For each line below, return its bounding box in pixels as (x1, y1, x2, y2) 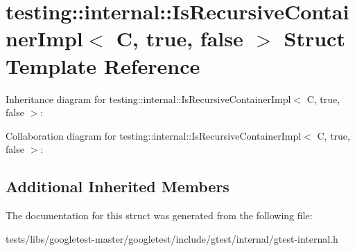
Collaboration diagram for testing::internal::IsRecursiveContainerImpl (6, 128, 302, 142)
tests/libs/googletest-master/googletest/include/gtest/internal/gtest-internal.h (6, 231, 338, 245)
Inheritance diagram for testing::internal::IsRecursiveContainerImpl (6, 91, 291, 106)
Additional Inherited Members (6, 176, 230, 197)
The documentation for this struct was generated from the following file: (6, 208, 313, 223)
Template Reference (6, 51, 200, 80)
